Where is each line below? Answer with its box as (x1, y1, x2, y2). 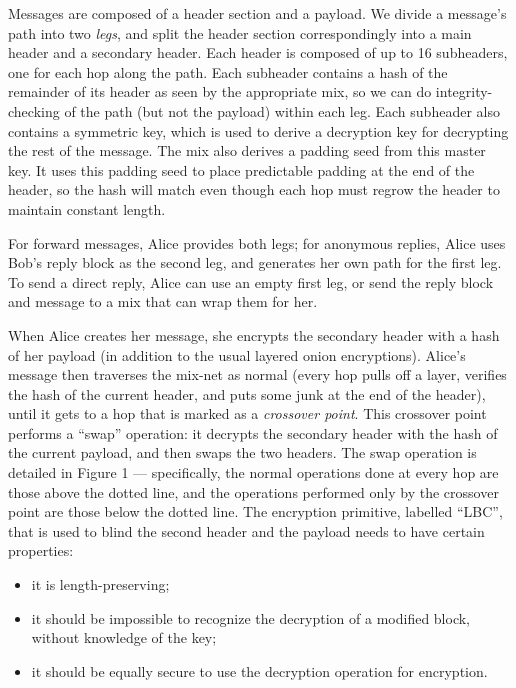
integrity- (435, 81, 493, 102)
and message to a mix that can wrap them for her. (8, 291, 318, 312)
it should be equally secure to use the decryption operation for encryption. (31, 660, 488, 681)
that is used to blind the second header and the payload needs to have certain (8, 520, 485, 541)
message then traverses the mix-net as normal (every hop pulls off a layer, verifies (8, 364, 507, 385)
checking (8, 100, 60, 121)
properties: (8, 540, 74, 561)
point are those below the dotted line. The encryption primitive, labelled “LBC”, (8, 501, 503, 522)
